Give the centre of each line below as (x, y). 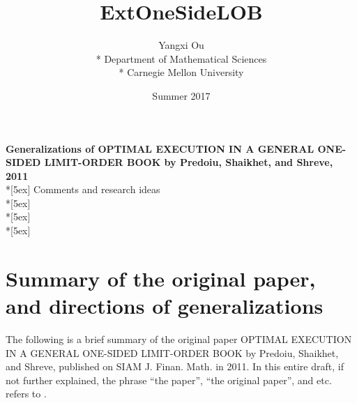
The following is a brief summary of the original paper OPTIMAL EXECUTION (179, 339)
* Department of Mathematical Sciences (181, 58)
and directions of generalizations (165, 306)
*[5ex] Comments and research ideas (83, 189)
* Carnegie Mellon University (181, 72)
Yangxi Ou (181, 45)
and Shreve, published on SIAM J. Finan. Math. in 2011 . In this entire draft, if (175, 366)
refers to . (26, 394)
